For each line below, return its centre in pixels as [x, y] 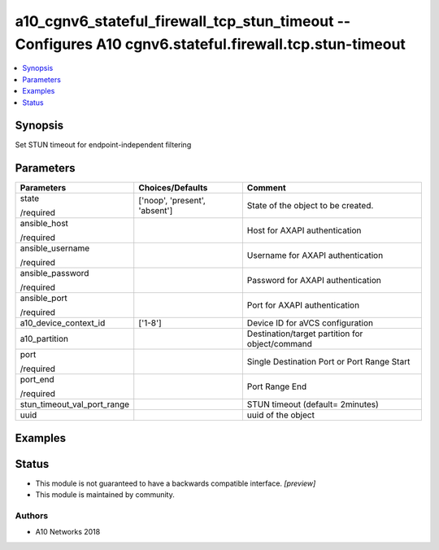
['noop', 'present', [172, 201]
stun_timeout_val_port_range [75, 404]
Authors [32, 516]
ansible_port [44, 299]
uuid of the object [280, 415]
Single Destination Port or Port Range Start [328, 362]
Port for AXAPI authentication [303, 305]
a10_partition [44, 339]
